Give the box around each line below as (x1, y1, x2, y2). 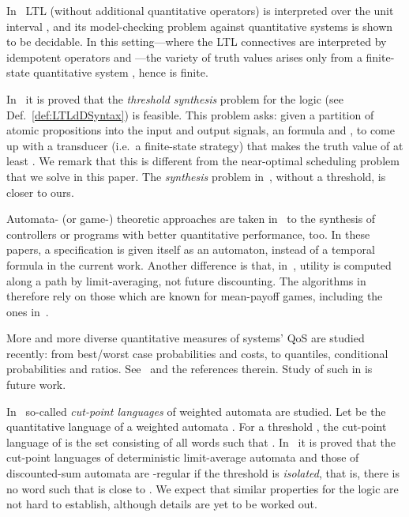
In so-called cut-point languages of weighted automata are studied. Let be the (6, 402, 386, 419)
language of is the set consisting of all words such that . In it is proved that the (6, 433, 396, 450)
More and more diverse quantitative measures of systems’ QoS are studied (6, 330, 365, 346)
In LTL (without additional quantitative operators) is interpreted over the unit (6, 2, 394, 18)
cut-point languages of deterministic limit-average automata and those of (6, 449, 359, 466)
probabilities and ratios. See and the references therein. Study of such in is (6, 360, 373, 377)
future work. (6, 376, 66, 393)
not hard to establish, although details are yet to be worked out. (6, 496, 317, 512)
